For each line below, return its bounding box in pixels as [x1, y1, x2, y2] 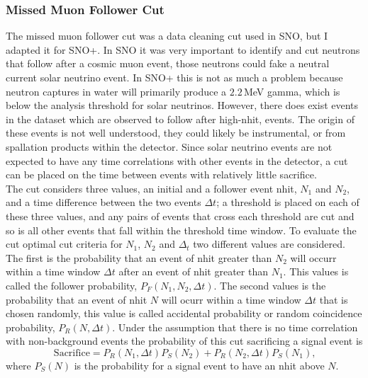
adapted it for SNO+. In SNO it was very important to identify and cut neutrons [6, 42, 360, 57]
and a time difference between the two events [6, 195, 201, 210]
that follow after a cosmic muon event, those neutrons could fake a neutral [6, 56, 330, 71]
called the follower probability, [6, 277, 138, 292]
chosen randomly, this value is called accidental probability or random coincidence [6, 306, 362, 321]
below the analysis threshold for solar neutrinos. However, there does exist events [6, 98, 359, 113]
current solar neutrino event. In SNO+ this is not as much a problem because [6, 70, 343, 84]
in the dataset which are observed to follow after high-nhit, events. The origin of [6, 111, 355, 126]
